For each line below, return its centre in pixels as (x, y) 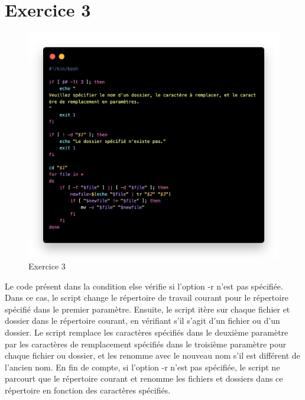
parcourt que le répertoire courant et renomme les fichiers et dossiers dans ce (144, 378)
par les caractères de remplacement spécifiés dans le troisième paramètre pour (146, 344)
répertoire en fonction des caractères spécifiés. (88, 390)
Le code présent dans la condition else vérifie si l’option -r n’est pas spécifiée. (144, 286)
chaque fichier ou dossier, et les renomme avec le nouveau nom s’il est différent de (152, 355)
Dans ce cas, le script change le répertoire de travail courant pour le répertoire (147, 297)
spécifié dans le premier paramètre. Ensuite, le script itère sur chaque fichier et (147, 309)
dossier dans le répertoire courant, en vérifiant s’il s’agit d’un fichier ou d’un (142, 321)
